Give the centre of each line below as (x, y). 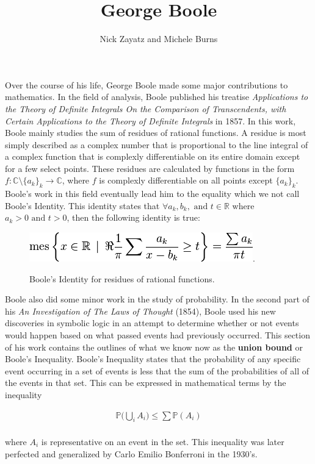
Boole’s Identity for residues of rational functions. (122, 278)
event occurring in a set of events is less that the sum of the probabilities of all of (157, 370)
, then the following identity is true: (133, 217)
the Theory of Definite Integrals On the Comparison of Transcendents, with (146, 108)
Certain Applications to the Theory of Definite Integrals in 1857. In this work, (150, 120)
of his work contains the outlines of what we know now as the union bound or (154, 347)
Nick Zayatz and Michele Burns (159, 39)
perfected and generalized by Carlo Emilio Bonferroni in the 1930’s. (131, 453)
